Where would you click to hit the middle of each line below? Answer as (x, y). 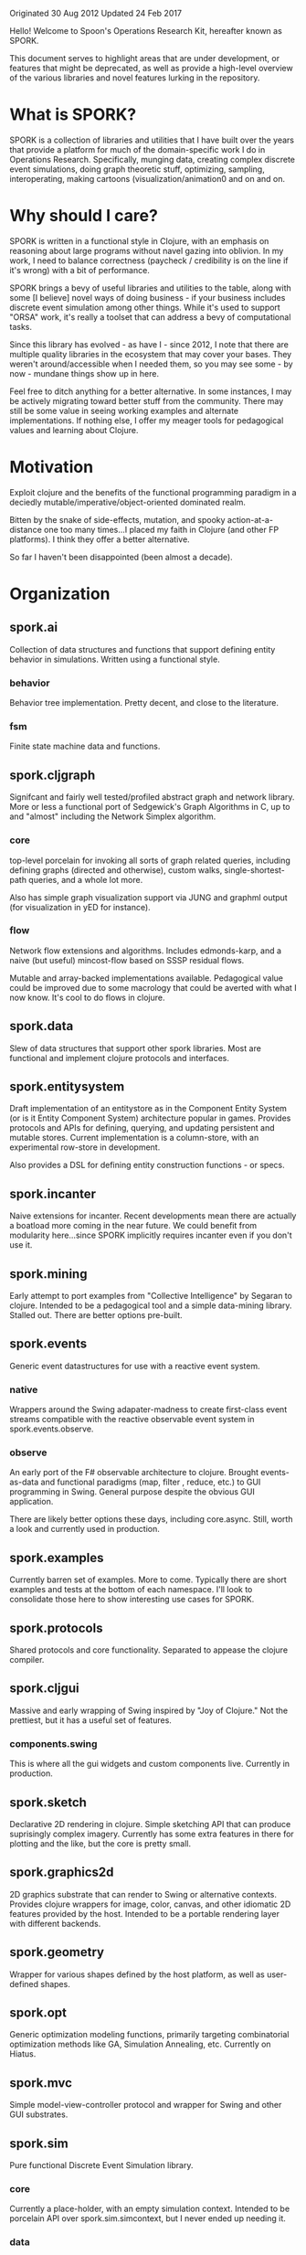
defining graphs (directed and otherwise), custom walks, (116, 870)
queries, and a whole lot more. (86, 879)
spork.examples (57, 1558)
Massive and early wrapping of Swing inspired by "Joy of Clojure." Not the (149, 1710)
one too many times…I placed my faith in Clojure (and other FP (162, 529)
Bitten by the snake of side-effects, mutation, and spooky (117, 519)
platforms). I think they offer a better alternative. (100, 539)
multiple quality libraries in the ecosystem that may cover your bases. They (151, 354)
